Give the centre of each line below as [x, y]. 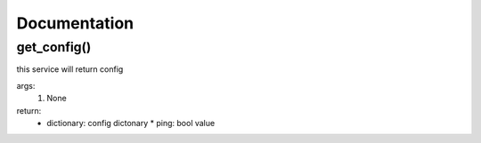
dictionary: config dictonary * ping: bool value [131, 123]
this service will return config [70, 69]
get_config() [54, 47]
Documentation [75, 23]
